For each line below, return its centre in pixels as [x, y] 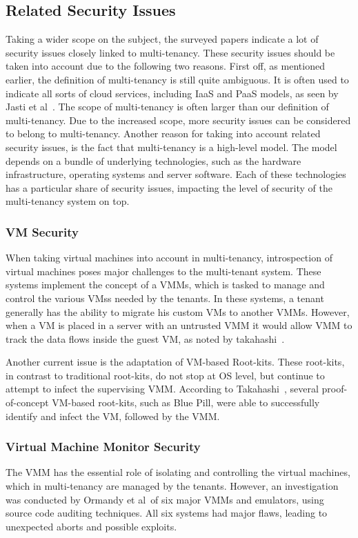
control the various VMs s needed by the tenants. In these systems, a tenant [165, 298]
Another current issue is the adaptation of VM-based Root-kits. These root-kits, [175, 362]
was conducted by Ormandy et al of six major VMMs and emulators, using [165, 499]
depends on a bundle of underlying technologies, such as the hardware [153, 160]
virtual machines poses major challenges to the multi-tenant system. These [163, 271]
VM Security [42, 231]
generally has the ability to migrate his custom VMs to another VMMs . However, [178, 311]
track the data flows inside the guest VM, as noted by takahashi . [145, 338]
